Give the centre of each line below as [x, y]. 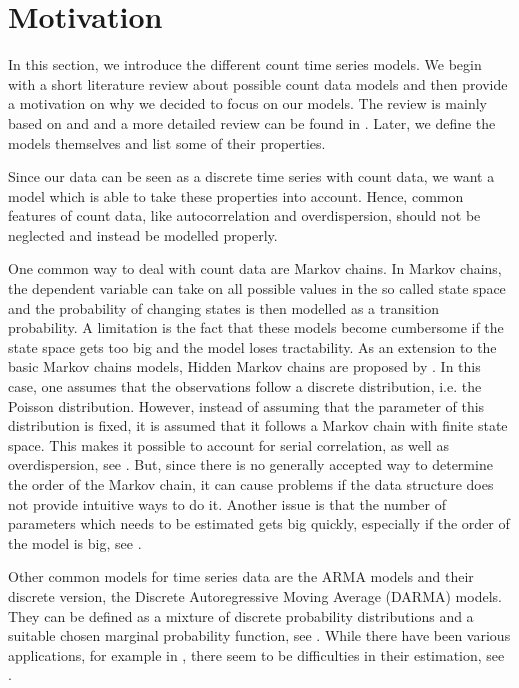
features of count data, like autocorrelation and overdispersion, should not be [244, 215]
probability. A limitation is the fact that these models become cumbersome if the [256, 327]
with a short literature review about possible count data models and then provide [258, 83]
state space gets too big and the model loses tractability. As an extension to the [252, 346]
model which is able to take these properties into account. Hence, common [236, 195]
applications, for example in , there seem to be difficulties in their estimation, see [256, 654]
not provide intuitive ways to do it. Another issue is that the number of [227, 503]
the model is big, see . [75, 542]
